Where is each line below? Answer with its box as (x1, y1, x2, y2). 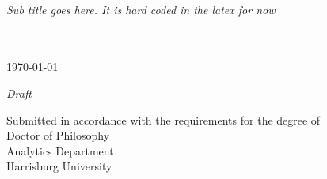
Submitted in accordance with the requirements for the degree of (6, 111, 321, 128)
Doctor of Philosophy (6, 127, 110, 144)
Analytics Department (6, 142, 114, 158)
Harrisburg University (6, 158, 112, 174)
